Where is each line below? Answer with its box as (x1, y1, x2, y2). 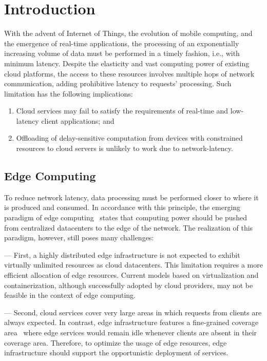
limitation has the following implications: (4, 88, 133, 99)
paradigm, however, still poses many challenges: (4, 232, 154, 243)
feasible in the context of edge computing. (4, 290, 136, 300)
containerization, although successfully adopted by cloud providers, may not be (4, 279, 253, 290)
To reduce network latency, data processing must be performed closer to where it (4, 192, 259, 202)
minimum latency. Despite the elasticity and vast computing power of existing (4, 58, 250, 68)
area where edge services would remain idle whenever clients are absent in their (4, 327, 257, 337)
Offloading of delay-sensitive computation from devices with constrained (16, 132, 243, 143)
